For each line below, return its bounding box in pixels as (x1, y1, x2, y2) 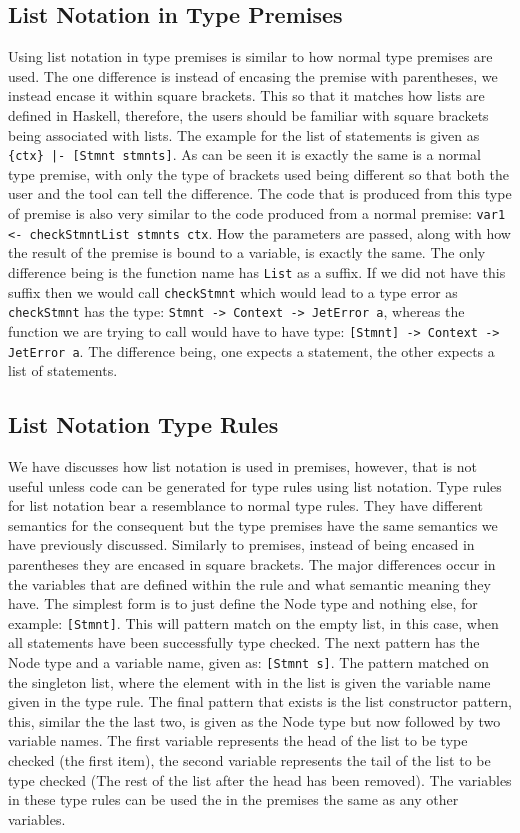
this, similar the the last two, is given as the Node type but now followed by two (8, 710, 501, 731)
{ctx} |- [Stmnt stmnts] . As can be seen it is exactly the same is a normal (8, 144, 482, 165)
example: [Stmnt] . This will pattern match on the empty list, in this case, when (8, 612, 499, 633)
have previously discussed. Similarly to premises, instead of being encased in (8, 534, 475, 555)
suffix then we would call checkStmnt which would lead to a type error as (8, 281, 458, 302)
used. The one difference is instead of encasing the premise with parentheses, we (8, 65, 498, 86)
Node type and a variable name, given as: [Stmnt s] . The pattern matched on (8, 652, 490, 672)
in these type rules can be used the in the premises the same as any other (8, 789, 459, 810)
